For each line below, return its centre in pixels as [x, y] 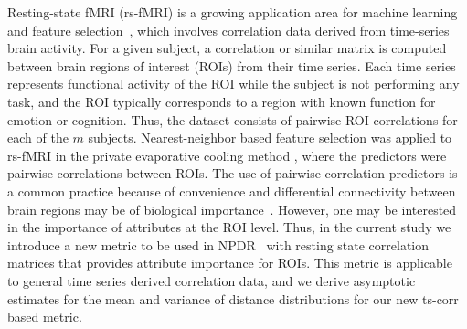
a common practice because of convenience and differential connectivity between [232, 191]
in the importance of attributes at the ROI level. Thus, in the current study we [229, 227]
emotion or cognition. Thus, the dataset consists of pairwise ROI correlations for [233, 119]
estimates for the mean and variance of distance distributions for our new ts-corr [233, 298]
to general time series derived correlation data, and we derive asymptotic [212, 280]
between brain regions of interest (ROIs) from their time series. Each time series [232, 65]
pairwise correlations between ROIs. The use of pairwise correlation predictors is [233, 173]
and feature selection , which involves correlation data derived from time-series [228, 30]
